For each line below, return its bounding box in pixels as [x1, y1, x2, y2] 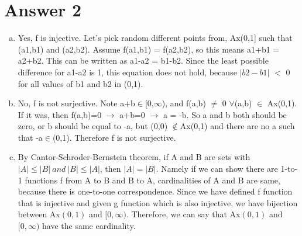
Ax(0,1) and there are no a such [180, 120, 295, 132]
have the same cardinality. [42, 220, 136, 232]
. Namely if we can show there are [156, 162, 278, 175]
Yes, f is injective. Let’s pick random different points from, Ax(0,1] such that [18, 32, 293, 44]
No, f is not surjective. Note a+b [18, 97, 135, 109]
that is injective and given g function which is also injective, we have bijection [18, 196, 298, 209]
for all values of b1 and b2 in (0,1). [18, 77, 143, 89]
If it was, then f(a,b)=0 [18, 108, 102, 120]
